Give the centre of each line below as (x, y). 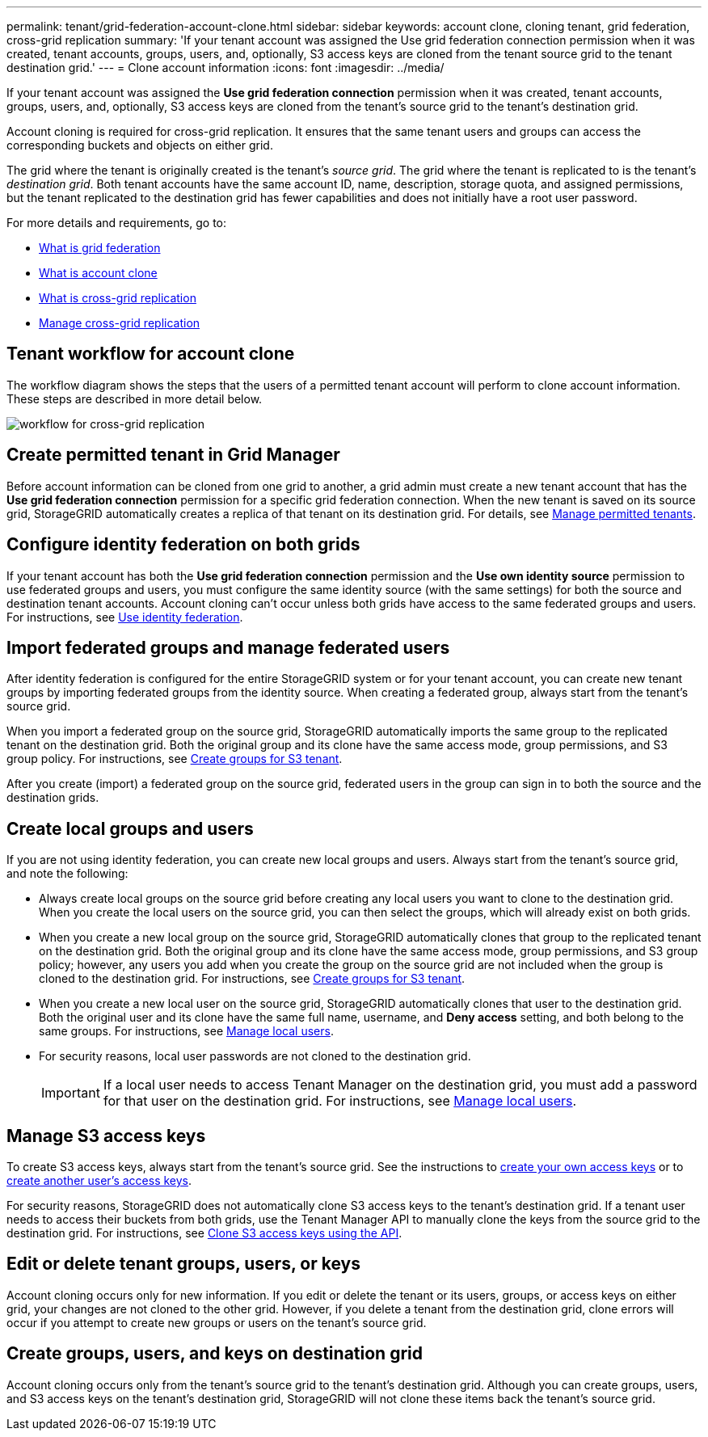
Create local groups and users (130, 828)
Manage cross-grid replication (120, 323)
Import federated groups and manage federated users (228, 647)
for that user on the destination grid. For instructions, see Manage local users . (340, 1101)
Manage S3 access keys (106, 1136)
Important (71, 1093)
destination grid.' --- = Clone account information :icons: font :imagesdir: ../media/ (225, 67)
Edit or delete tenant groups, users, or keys (183, 1264)
